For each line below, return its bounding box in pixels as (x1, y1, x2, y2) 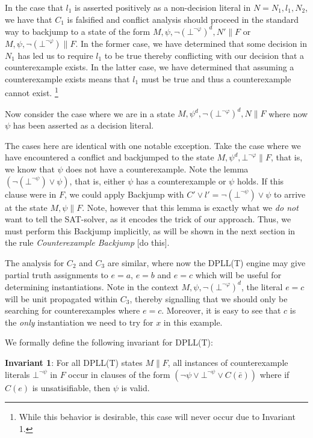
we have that (5, 13, 52, 25)
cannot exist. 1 (5, 85, 58, 99)
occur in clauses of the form (68, 368, 170, 380)
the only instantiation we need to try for (5, 315, 153, 328)
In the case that (5, 1, 63, 13)
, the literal (241, 280, 283, 293)
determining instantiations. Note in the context (5, 280, 179, 293)
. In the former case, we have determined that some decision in (75, 37, 307, 49)
